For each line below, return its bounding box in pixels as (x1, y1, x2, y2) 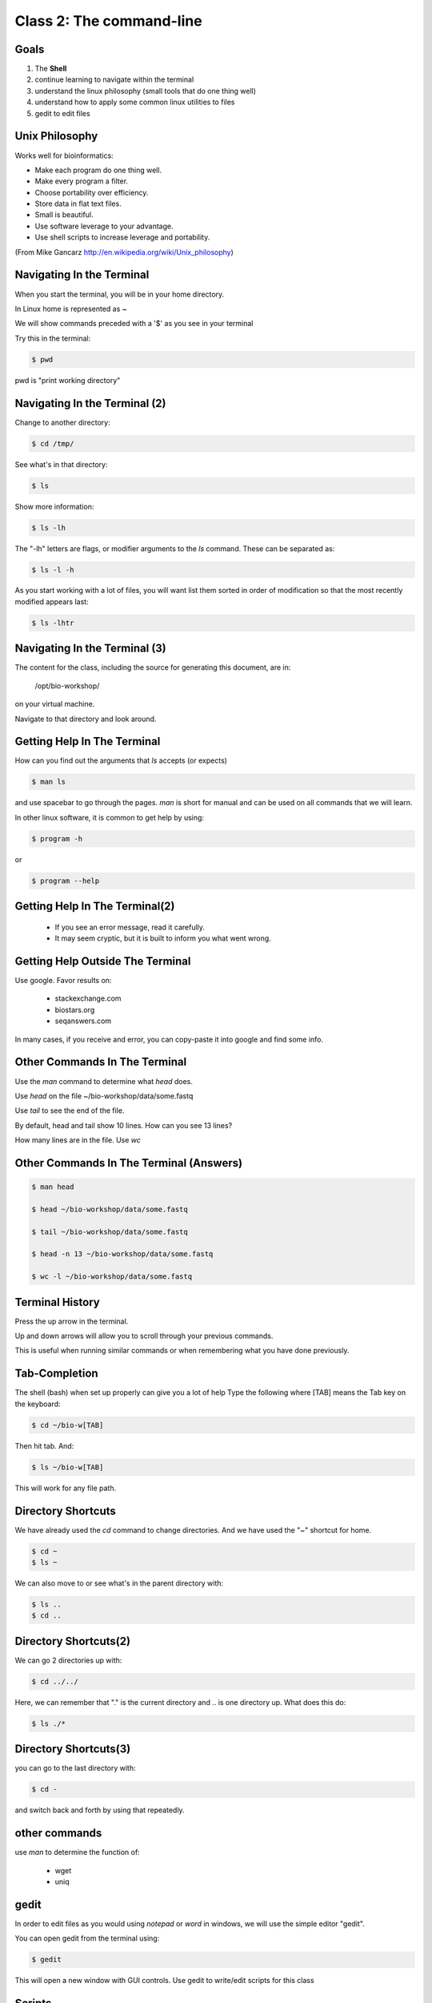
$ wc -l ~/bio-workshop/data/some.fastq (31, 1272, 192, 1281)
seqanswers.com (54, 1016, 112, 1026)
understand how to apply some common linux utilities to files (34, 97, 235, 107)
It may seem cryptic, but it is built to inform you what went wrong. (54, 933, 271, 943)
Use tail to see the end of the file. (14, 1106, 125, 1115)
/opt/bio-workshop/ (34, 681, 100, 691)
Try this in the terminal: (14, 333, 91, 343)
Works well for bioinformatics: (14, 151, 114, 160)
